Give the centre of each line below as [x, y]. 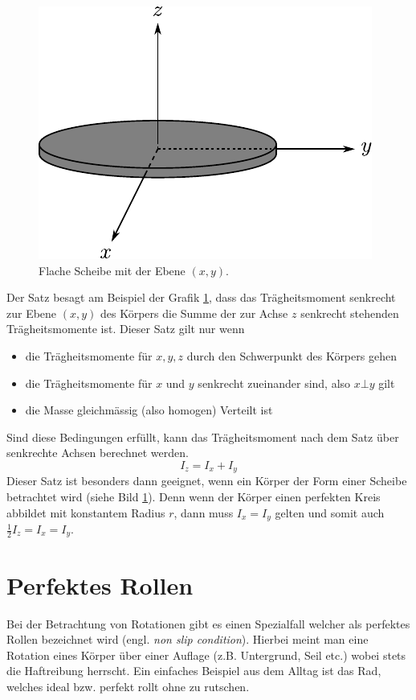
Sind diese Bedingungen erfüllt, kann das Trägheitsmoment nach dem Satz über [203, 436]
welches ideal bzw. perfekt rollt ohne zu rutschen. [128, 686]
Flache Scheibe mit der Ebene [112, 270]
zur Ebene [32, 313]
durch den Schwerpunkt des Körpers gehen [292, 355]
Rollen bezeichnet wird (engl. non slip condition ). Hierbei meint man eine [188, 639]
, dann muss [204, 512]
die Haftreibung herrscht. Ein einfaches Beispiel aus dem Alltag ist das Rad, [194, 671]
